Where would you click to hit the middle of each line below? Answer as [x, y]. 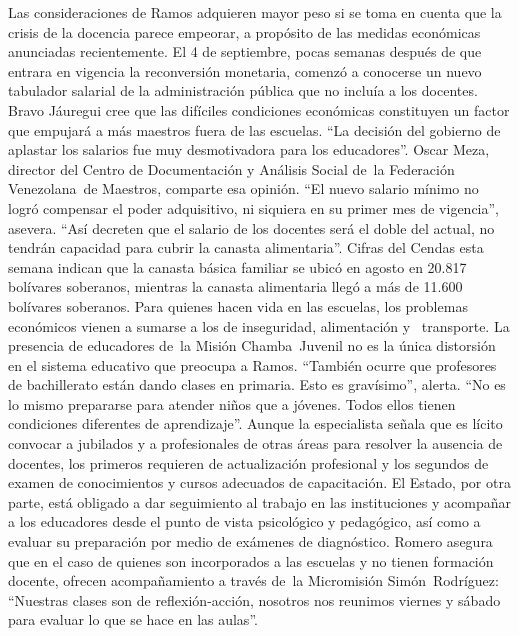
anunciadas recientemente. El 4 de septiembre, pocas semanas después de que [245, 51]
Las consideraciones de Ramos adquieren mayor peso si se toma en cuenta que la [255, 12]
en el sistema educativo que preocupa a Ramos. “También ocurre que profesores [252, 364]
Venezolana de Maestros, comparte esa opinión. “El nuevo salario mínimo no [243, 188]
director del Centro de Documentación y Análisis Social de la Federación [231, 168]
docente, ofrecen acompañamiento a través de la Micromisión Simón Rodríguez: [253, 580]
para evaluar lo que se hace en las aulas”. [133, 619]
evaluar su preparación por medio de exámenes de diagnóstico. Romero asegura [250, 541]
